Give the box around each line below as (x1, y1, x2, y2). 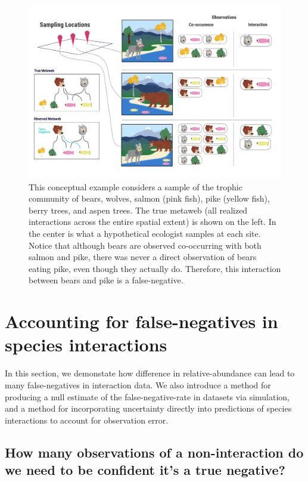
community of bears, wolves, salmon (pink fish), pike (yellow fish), (29, 192, 270, 205)
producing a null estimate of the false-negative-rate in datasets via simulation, (5, 390, 290, 403)
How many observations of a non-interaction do (5, 443, 304, 461)
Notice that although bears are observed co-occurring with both (29, 239, 262, 251)
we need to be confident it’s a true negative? (5, 461, 285, 479)
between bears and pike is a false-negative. (29, 274, 183, 286)
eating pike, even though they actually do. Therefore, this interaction (29, 262, 281, 274)
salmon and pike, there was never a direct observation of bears (29, 251, 257, 263)
